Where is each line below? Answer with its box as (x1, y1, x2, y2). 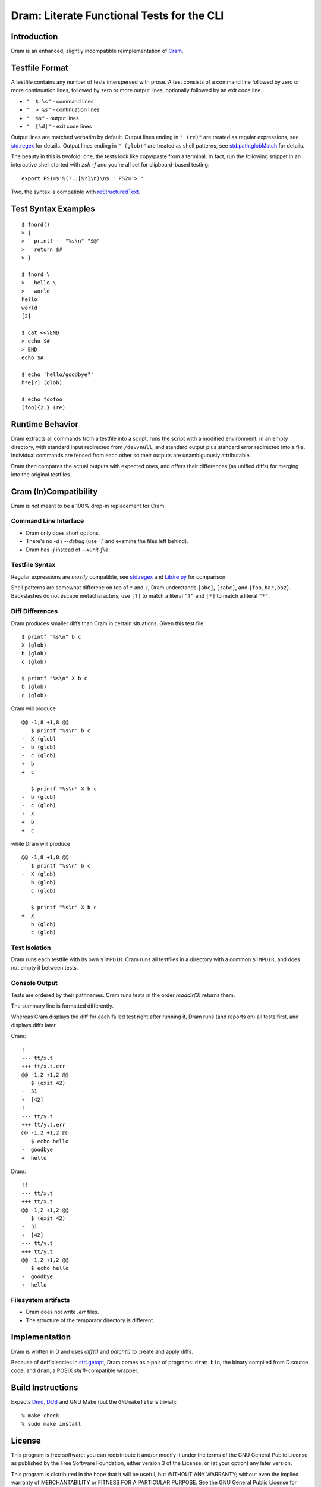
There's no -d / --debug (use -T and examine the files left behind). (26, 538, 188, 545)
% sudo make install (21, 1420, 81, 1427)
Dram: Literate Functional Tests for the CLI (11, 9, 224, 22)
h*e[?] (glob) (21, 379, 62, 386)
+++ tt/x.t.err (21, 1063, 66, 1070)
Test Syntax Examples (11, 204, 95, 214)
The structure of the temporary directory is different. (26, 1316, 155, 1323)
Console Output (11, 979, 58, 987)
